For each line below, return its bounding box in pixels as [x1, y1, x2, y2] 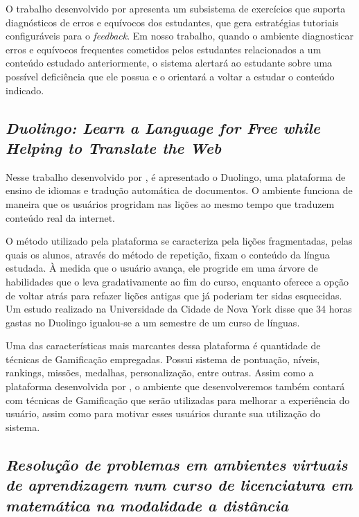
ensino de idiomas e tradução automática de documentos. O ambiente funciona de [6, 183, 353, 198]
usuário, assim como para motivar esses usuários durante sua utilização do [6, 406, 321, 421]
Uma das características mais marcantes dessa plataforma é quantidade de [6, 338, 321, 353]
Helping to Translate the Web [6, 137, 222, 158]
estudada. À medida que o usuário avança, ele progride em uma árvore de [6, 261, 318, 275]
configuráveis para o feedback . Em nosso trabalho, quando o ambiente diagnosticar [6, 28, 354, 43]
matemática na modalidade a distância [6, 494, 289, 516]
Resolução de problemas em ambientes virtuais [6, 453, 348, 475]
